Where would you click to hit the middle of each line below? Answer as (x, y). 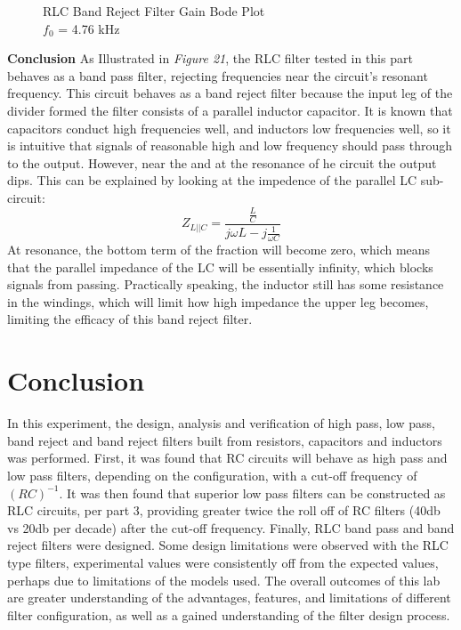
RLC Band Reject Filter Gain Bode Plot (154, 11)
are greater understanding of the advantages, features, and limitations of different (229, 598)
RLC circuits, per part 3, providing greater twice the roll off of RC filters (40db (224, 510)
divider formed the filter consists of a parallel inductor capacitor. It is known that (230, 110)
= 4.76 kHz (89, 28)
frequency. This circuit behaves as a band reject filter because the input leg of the (230, 93)
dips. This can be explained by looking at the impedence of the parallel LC (212, 180)
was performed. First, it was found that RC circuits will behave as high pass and (227, 458)
